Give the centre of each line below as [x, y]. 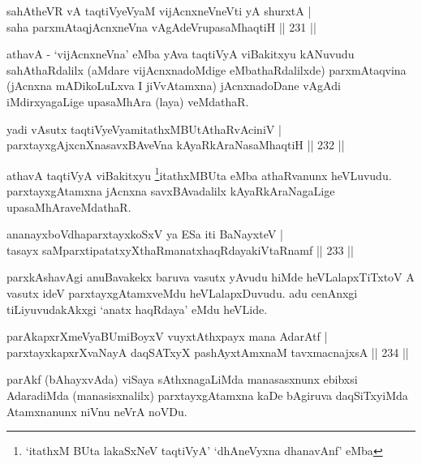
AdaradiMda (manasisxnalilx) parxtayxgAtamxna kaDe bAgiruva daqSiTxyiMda [207, 395]
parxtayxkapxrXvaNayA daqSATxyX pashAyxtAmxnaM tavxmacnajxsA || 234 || [208, 352]
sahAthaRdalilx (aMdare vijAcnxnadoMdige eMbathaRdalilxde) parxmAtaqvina [207, 69]
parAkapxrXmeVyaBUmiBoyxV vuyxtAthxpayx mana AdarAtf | [167, 336]
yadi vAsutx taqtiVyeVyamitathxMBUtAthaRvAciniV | [144, 129]
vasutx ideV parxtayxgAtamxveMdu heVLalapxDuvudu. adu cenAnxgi [182, 292]
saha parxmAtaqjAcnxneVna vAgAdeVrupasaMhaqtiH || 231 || [161, 26]
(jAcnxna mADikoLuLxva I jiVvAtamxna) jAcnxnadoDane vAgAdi [174, 86]
